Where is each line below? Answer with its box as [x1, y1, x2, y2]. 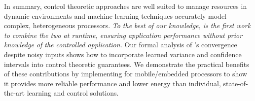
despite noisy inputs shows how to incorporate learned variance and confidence [4, 49, 242, 59]
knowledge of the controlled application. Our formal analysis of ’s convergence [4, 39, 237, 50]
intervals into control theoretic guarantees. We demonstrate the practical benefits [4, 59, 249, 69]
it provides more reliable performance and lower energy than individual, [4, 78, 221, 88]
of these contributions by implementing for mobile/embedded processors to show [4, 68, 247, 79]
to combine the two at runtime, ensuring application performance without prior [4, 30, 243, 40]
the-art [4, 88, 25, 98]
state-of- [223, 78, 248, 88]
